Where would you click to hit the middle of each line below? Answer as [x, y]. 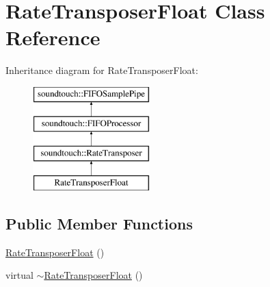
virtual [19, 275]
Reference [53, 37]
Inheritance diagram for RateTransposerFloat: [102, 70]
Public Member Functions [99, 224]
